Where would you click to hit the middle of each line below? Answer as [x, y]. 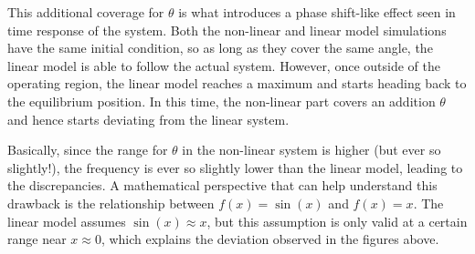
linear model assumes [67, 221]
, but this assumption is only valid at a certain [337, 221]
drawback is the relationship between [111, 203]
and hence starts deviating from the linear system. [148, 119]
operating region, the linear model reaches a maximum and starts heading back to [237, 83]
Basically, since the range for [88, 150]
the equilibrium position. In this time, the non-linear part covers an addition [222, 101]
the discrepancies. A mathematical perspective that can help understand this [222, 185]
